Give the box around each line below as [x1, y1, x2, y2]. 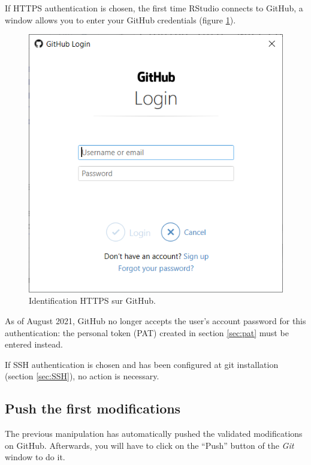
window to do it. [5, 451, 65, 463]
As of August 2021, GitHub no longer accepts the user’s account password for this [5, 315, 306, 327]
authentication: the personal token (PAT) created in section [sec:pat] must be [5, 326, 289, 339]
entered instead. [5, 338, 63, 351]
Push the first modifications [5, 399, 181, 418]
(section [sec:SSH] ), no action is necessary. [5, 370, 159, 382]
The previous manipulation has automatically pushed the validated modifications [5, 427, 303, 440]
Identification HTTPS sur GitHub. [29, 294, 156, 307]
